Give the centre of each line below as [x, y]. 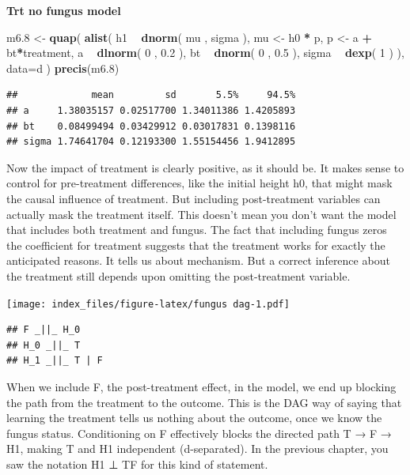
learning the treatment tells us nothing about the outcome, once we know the [194, 418]
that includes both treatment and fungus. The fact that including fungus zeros [197, 230]
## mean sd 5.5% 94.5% [151, 95]
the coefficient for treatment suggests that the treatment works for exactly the [196, 245]
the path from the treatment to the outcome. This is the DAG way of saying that [204, 402]
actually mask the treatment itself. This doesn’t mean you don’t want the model [201, 214]
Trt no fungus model [64, 10]
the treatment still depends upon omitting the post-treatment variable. [178, 275]
